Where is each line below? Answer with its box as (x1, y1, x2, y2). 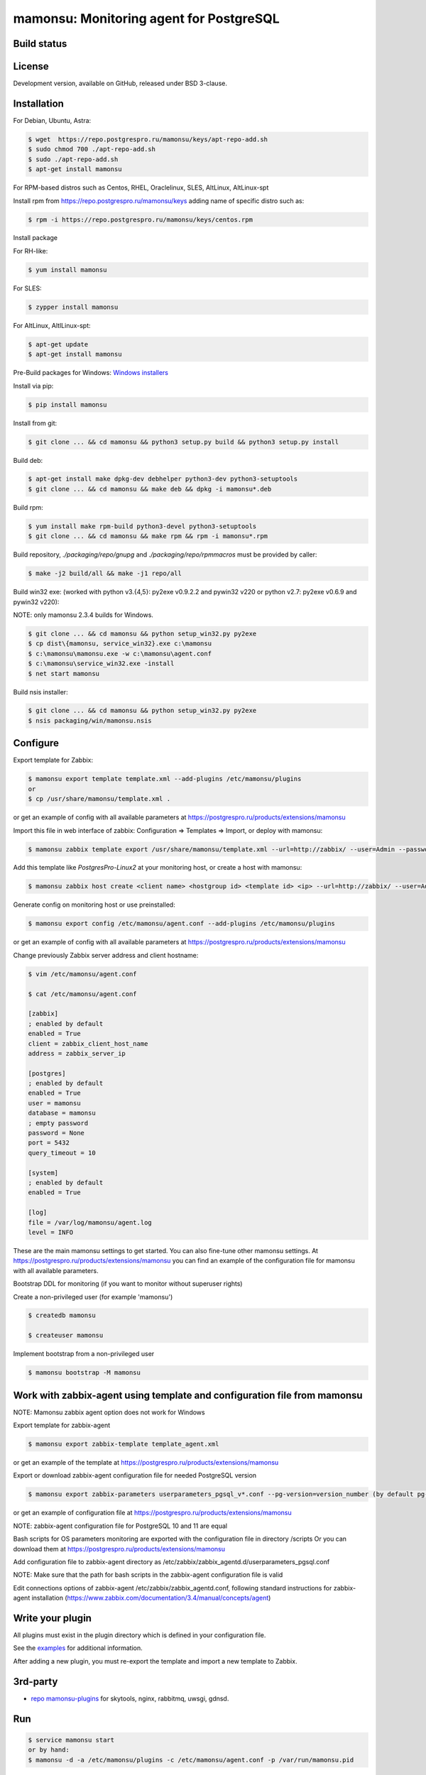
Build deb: (13, 456, 43, 464)
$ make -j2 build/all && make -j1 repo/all (28, 569, 182, 578)
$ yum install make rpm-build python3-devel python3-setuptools (28, 522, 257, 530)
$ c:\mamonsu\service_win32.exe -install (28, 660, 175, 667)
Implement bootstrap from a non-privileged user (13, 1350, 155, 1358)
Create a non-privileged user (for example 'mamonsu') (13, 1292, 173, 1301)
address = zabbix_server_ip (28, 1049, 126, 1057)
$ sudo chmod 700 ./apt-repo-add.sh (28, 146, 156, 153)
